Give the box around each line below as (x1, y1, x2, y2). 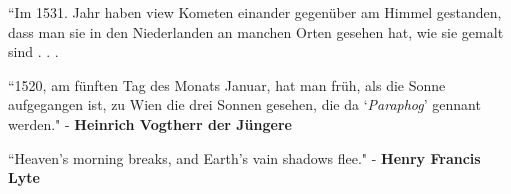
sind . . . (8, 41, 59, 62)
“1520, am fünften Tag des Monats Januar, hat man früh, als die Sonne (8, 74, 446, 95)
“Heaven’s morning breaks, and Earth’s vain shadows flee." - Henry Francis (8, 147, 481, 168)
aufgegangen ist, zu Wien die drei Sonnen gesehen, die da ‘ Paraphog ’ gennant (8, 94, 481, 115)
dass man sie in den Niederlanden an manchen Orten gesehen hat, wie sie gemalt (8, 21, 504, 42)
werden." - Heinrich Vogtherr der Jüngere (8, 113, 292, 134)
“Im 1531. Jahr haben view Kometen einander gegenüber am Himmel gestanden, (8, 2, 502, 22)
